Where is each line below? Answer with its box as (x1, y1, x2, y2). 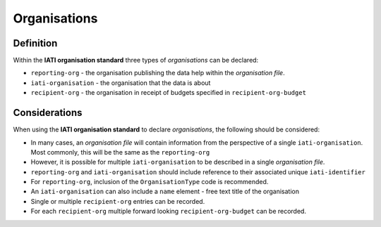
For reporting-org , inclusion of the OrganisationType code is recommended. (30, 178, 269, 186)
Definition (13, 37, 58, 49)
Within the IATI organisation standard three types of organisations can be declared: (13, 56, 259, 65)
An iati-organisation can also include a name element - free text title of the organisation (30, 187, 300, 196)
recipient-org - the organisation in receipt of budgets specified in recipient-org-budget (30, 89, 307, 97)
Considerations (13, 107, 83, 119)
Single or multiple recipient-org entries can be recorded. (30, 197, 205, 205)
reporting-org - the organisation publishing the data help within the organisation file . (30, 69, 285, 77)
